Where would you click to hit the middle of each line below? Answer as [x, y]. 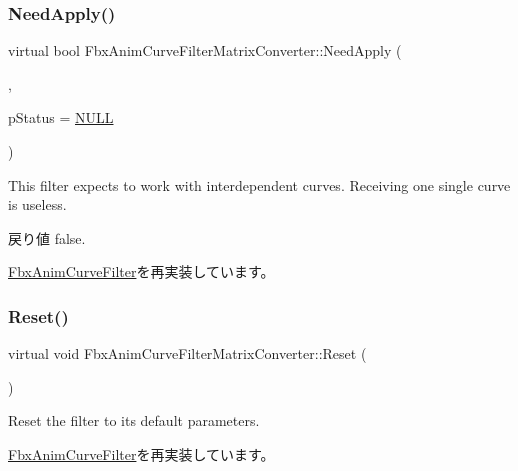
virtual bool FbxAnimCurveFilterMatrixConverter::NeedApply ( [205, 50]
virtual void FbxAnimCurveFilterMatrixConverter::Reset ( [187, 353]
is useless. [37, 204]
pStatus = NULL [61, 117]
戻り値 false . [47, 237]
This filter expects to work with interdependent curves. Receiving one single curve [259, 184]
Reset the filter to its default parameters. [134, 420]
